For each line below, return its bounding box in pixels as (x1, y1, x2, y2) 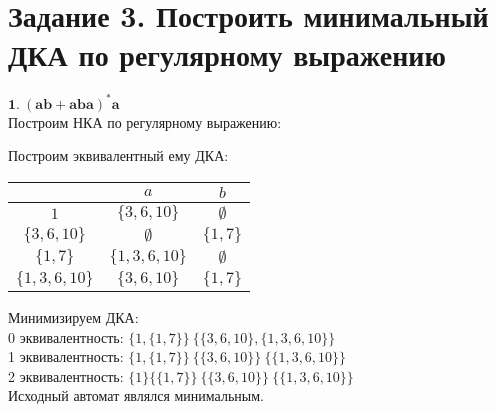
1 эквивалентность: (8, 346, 124, 367)
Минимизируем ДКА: (8, 307, 139, 327)
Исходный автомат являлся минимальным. (8, 385, 264, 406)
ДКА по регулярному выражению (8, 34, 446, 75)
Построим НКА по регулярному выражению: (8, 111, 282, 132)
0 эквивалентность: (8, 326, 124, 347)
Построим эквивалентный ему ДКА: (8, 145, 229, 166)
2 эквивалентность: (8, 365, 124, 386)
